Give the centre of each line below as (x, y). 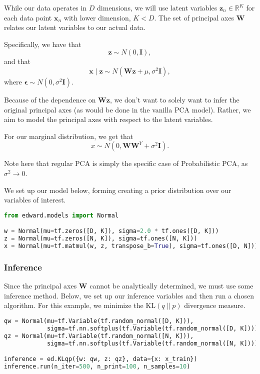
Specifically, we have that (43, 44)
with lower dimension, (97, 17)
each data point (28, 17)
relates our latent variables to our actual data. (75, 27)
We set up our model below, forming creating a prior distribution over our (118, 190)
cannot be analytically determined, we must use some (171, 286)
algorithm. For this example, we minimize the (74, 305)
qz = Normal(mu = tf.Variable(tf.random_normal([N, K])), (99, 336)
